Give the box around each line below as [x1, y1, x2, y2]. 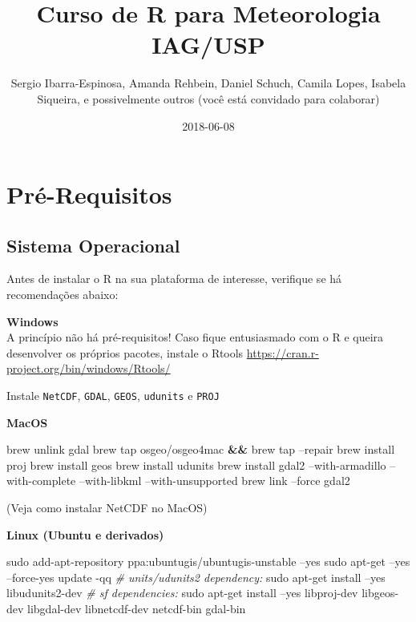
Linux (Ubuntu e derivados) [6, 526, 164, 543]
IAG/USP [151, 28, 265, 61]
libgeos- [361, 584, 399, 601]
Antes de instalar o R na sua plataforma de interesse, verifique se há [6, 270, 342, 287]
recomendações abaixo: [6, 286, 119, 303]
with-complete [6, 472, 76, 489]
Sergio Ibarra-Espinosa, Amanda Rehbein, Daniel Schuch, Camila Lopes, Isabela [10, 75, 406, 91]
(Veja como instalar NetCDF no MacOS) [6, 499, 208, 516]
